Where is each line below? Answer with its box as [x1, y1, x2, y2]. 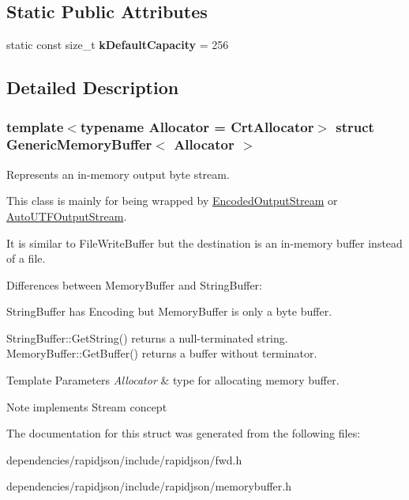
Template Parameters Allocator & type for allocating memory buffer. [6, 372, 340, 388]
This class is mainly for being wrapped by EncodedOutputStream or [6, 192, 338, 209]
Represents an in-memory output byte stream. [6, 165, 230, 182]
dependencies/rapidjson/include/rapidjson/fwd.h [6, 451, 242, 468]
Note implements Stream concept [6, 398, 167, 415]
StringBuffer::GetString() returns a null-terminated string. [6, 329, 288, 346]
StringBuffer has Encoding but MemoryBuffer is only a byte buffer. [6, 303, 332, 320]
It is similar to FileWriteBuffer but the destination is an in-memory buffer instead [6, 234, 403, 251]
